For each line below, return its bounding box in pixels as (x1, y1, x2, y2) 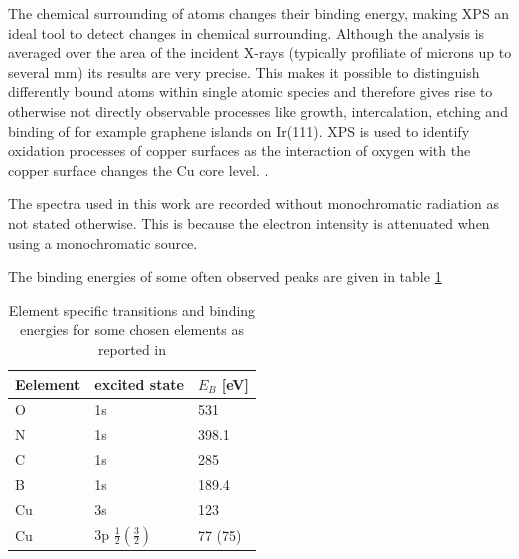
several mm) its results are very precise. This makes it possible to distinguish (8, 61, 480, 82)
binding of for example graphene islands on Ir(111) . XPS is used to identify (8, 120, 470, 141)
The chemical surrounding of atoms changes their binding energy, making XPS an (8, 3, 510, 23)
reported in (97, 338, 167, 359)
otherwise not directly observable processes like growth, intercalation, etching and (8, 100, 508, 121)
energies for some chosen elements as (19, 319, 244, 340)
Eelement (15, 373, 81, 394)
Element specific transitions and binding (8, 299, 256, 320)
